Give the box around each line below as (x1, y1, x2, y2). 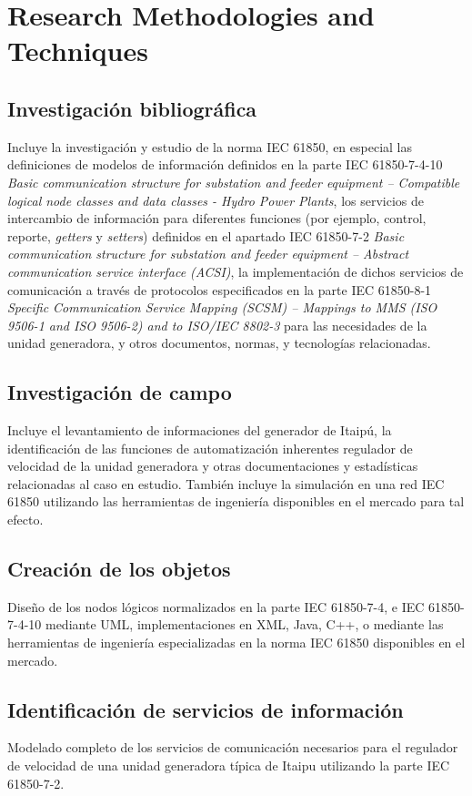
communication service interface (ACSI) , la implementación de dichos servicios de (7, 261, 464, 281)
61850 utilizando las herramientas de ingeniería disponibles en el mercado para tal (7, 492, 465, 511)
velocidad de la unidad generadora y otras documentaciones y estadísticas (7, 456, 418, 475)
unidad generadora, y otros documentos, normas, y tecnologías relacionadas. (7, 333, 431, 352)
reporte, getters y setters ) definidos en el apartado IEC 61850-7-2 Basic (7, 226, 405, 245)
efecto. (7, 510, 44, 529)
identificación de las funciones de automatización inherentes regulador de (7, 438, 413, 457)
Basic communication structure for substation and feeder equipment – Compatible (7, 172, 460, 191)
